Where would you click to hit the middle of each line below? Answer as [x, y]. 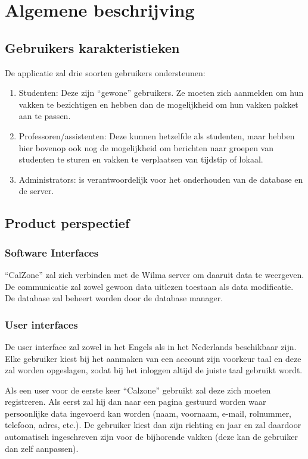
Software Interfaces [52, 252]
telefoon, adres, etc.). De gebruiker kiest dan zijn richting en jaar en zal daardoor [153, 425]
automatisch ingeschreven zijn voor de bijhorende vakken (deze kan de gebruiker [151, 437]
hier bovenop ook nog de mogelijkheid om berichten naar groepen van [146, 147]
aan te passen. [45, 116]
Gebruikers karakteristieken [92, 47]
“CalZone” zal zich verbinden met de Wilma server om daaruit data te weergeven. [155, 274]
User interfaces [41, 324]
